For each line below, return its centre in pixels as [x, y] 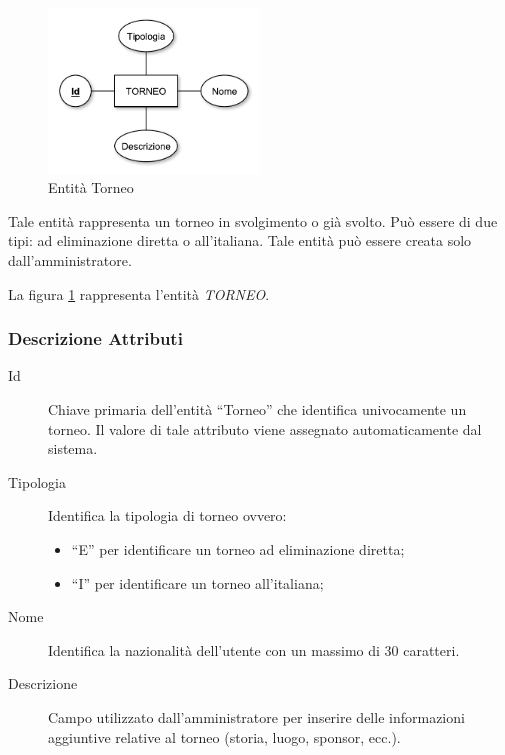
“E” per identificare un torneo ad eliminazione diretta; [238, 549]
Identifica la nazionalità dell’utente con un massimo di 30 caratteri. [254, 649]
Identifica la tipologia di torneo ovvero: [167, 515]
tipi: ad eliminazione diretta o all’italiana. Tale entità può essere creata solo [240, 240]
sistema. [73, 448]
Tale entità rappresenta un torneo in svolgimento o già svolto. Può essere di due [253, 220]
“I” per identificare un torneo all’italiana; [197, 582]
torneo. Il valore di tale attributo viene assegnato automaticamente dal [265, 428]
